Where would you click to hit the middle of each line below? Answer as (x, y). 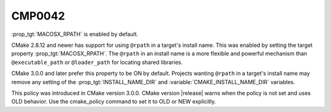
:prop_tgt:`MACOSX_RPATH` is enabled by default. (75, 34)
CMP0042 (38, 16)
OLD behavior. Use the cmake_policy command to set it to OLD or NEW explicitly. (114, 102)
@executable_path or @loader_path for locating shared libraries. (97, 62)
